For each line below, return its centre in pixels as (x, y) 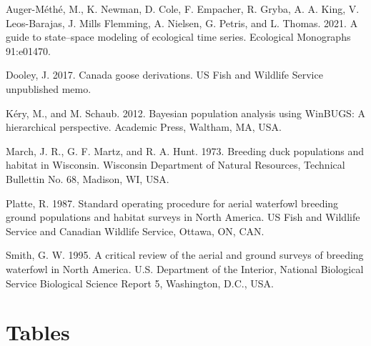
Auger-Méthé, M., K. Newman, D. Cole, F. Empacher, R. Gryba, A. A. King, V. (183, 9)
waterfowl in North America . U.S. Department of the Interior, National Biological (185, 268)
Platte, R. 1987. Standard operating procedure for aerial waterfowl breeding (172, 203)
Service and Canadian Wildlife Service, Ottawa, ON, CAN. (135, 231)
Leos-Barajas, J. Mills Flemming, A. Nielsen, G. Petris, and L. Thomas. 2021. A (182, 23)
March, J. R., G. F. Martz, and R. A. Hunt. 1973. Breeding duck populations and (185, 150)
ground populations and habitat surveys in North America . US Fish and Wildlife (183, 217)
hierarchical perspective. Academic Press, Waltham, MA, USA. (144, 127)
